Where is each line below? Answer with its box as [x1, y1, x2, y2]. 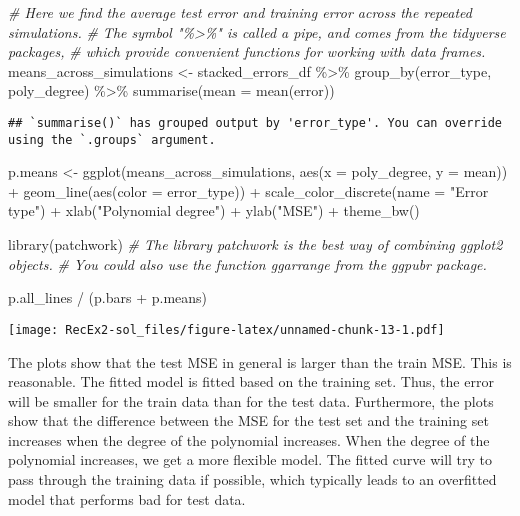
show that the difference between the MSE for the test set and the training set [8, 410, 489, 431]
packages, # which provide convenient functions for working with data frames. [8, 41, 486, 62]
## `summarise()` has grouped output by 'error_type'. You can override [8, 115, 502, 130]
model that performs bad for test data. [8, 488, 246, 509]
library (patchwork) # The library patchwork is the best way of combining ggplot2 [8, 234, 503, 255]
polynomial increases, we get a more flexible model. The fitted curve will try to [8, 449, 493, 470]
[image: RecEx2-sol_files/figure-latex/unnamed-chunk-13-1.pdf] [8, 322, 445, 337]
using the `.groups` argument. [8, 132, 216, 147]
